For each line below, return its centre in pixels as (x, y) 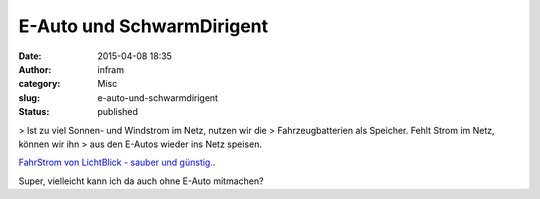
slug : (29, 97)
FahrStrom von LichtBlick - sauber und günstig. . (117, 162)
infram (111, 69)
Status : (34, 112)
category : (39, 84)
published (118, 112)
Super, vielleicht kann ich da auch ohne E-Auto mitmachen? (141, 181)
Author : (35, 69)
